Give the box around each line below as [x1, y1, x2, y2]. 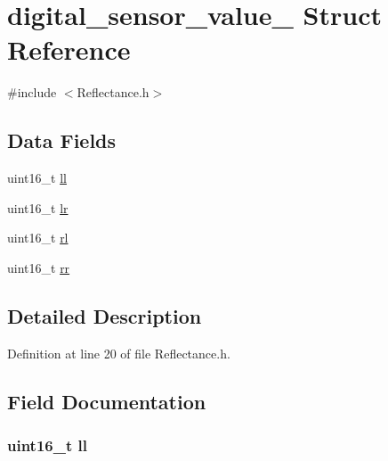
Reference [7, 31, 131, 68]
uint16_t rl [7, 228, 69, 247]
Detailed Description [7, 301, 202, 329]
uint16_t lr [7, 198, 69, 217]
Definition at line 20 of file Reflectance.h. [7, 343, 230, 362]
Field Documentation [7, 387, 206, 415]
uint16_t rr [7, 258, 70, 276]
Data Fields [7, 127, 117, 154]
